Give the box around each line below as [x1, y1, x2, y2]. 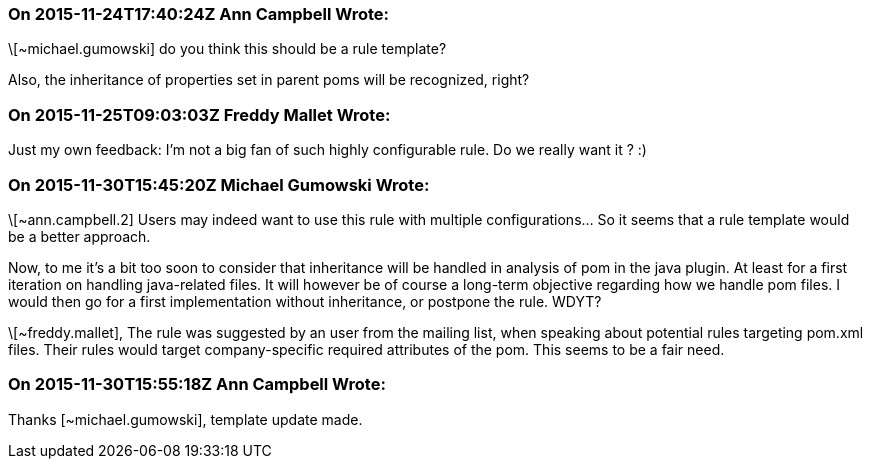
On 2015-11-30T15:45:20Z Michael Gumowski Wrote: [8, 174, 430, 195]
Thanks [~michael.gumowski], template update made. [8, 410, 363, 428]
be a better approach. [8, 227, 151, 245]
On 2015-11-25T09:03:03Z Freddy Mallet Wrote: [8, 104, 391, 125]
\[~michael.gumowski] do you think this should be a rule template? [8, 40, 447, 58]
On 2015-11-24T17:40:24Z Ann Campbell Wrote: [8, 4, 390, 24]
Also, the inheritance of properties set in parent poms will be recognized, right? [8, 71, 530, 89]
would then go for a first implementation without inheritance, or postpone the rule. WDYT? [8, 292, 602, 310]
